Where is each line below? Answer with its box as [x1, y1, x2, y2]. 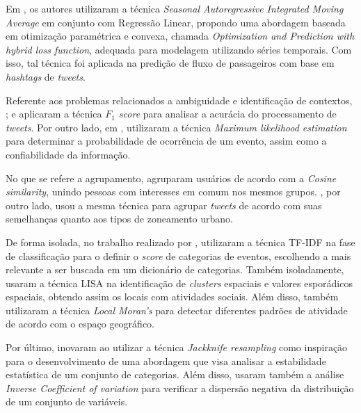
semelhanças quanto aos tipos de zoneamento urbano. [6, 211, 233, 226]
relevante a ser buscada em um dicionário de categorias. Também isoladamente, [6, 262, 344, 277]
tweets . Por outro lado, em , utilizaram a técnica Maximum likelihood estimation [6, 120, 347, 134]
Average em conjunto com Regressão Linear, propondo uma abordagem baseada [6, 15, 346, 29]
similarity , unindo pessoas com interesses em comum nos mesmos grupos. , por [6, 184, 341, 199]
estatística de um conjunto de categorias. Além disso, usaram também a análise [6, 367, 344, 382]
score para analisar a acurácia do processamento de [118, 106, 337, 121]
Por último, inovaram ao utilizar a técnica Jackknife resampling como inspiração [6, 340, 348, 355]
